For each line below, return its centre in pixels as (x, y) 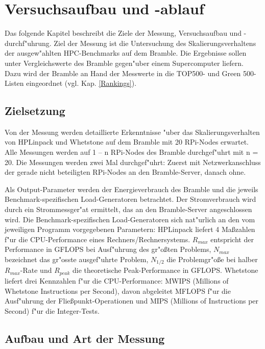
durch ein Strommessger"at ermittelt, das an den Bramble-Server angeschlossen (128, 209)
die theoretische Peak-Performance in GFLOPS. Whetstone (165, 270)
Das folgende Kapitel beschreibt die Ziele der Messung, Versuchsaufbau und (123, 33)
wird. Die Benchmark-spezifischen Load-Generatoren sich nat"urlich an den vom (130, 219)
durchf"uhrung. (28, 43)
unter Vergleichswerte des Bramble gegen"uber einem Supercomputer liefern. (124, 63)
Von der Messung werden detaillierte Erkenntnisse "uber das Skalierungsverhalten (132, 132)
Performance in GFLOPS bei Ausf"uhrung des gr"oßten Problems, (108, 249)
